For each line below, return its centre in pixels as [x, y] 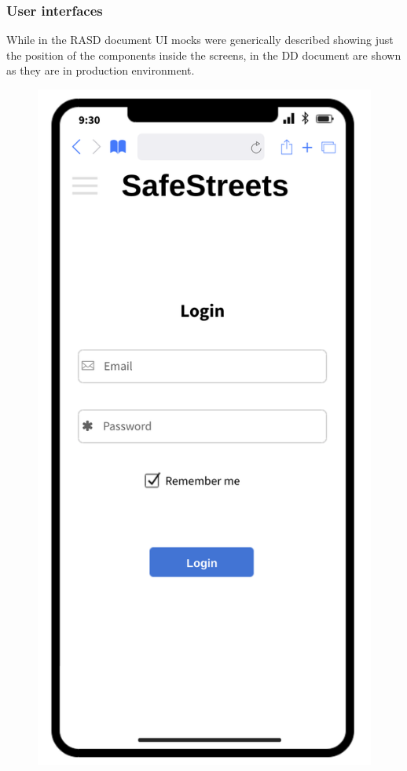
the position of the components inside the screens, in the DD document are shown [204, 55]
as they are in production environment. [101, 70]
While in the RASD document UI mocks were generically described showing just [200, 40]
